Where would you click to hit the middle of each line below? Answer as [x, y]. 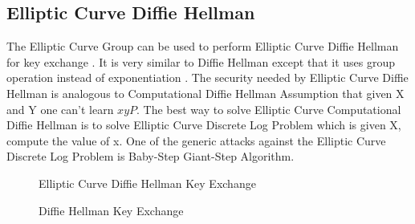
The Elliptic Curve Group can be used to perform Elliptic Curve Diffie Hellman [203, 46]
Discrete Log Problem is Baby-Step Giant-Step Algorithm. [151, 156]
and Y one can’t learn [60, 109]
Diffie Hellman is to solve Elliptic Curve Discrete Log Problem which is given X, [204, 125]
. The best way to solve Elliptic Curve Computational [269, 109]
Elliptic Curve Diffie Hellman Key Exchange [147, 183]
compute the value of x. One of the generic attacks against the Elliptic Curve [196, 140]
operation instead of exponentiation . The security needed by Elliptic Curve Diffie [207, 77]
